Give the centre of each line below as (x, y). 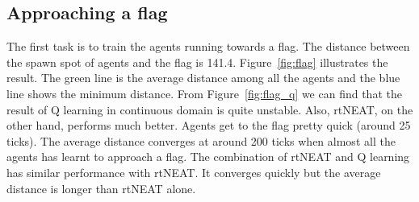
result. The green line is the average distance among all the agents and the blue (203, 78)
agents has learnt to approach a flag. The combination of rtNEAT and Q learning (208, 157)
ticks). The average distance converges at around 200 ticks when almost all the (201, 140)
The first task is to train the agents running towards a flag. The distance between (208, 46)
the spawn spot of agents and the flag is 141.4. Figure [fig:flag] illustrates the (197, 62)
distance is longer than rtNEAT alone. (101, 188)
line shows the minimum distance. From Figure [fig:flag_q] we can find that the (204, 93)
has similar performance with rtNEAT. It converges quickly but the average (194, 172)
